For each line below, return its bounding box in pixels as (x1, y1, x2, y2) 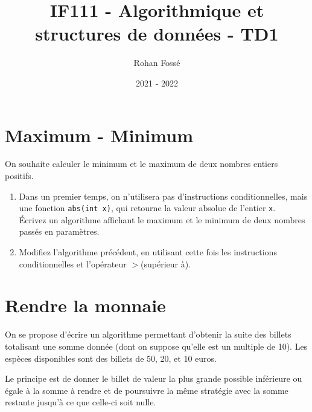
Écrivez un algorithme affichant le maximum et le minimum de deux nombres (19, 213, 305, 226)
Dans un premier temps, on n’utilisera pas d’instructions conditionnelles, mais (19, 189, 308, 202)
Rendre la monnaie (5, 293, 166, 318)
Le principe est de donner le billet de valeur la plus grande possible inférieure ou (5, 372, 302, 385)
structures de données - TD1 (35, 21, 279, 46)
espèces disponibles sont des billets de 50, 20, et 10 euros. (5, 352, 217, 364)
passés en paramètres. (19, 225, 100, 238)
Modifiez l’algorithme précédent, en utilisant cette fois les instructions (19, 246, 277, 258)
